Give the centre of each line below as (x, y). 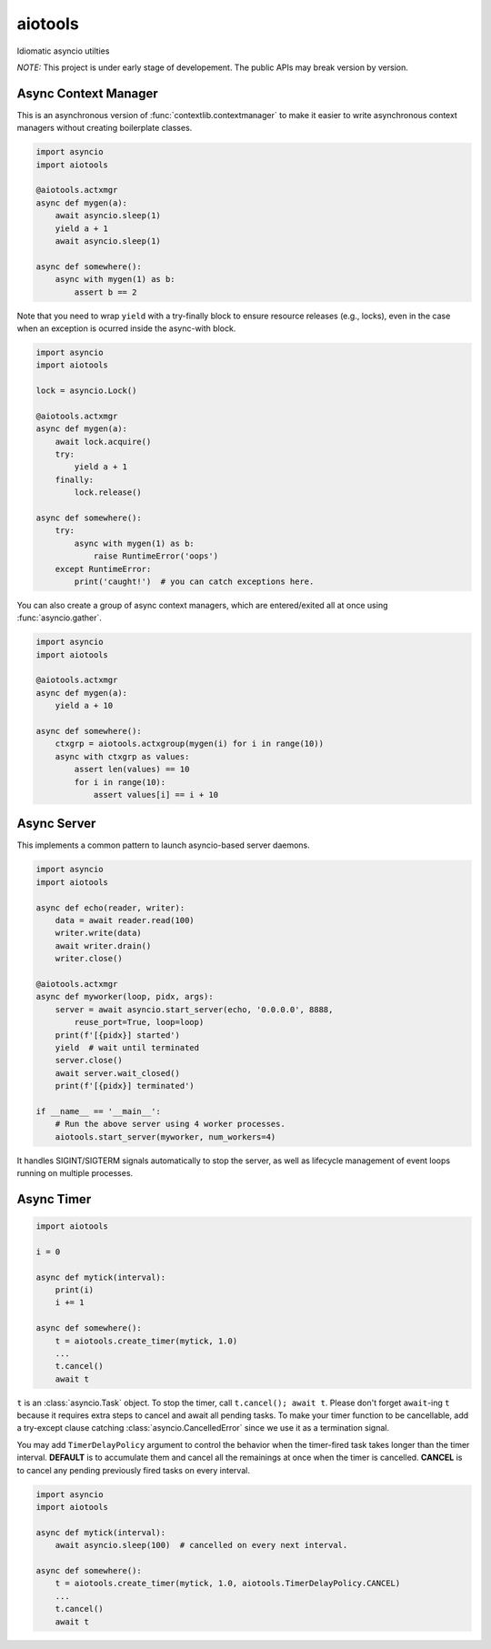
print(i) (75, 1290)
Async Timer (54, 1199)
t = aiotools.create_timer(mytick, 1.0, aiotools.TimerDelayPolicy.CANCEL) (228, 1584)
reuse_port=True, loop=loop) (139, 1022)
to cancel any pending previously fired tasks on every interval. (133, 1470)
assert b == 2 (105, 292)
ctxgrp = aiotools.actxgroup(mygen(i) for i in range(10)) (190, 744)
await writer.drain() (103, 945)
